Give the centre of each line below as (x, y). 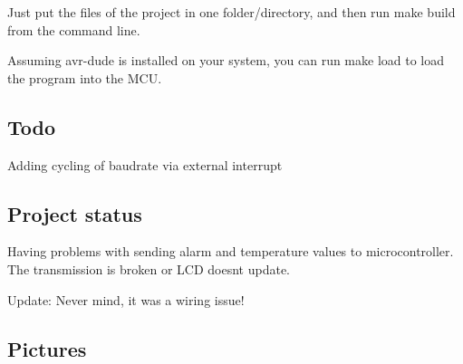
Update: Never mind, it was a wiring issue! (126, 299)
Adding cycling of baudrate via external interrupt (145, 164)
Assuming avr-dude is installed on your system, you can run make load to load (226, 60)
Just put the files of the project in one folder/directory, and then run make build (231, 12)
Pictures (47, 348)
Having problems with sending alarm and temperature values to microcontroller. (231, 251)
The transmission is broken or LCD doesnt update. (149, 268)
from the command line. (74, 29)
